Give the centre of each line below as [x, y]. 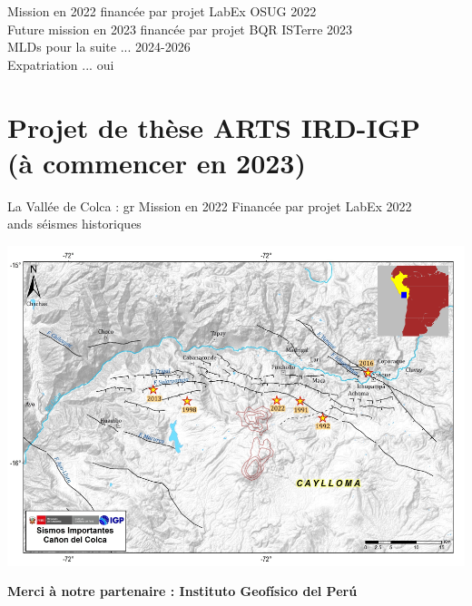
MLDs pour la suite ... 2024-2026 [99, 47]
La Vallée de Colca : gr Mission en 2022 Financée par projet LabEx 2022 [210, 205]
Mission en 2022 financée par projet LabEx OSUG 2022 [162, 11]
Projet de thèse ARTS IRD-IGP [214, 127]
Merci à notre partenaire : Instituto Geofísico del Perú [182, 591]
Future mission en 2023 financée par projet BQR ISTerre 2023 [180, 29]
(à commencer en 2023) [157, 162]
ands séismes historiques [74, 224]
